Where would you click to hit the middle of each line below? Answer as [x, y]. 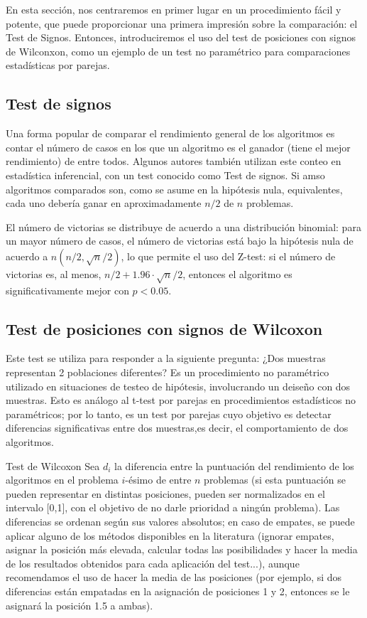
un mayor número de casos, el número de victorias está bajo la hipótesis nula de [180, 241]
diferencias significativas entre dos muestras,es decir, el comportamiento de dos [177, 428]
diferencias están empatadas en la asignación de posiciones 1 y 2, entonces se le [178, 591]
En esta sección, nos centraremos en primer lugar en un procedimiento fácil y [174, 9]
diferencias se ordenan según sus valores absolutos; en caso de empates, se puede [180, 522]
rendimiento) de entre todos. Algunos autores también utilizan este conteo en [174, 161]
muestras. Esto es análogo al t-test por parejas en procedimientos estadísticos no [181, 400]
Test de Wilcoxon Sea [53, 465]
